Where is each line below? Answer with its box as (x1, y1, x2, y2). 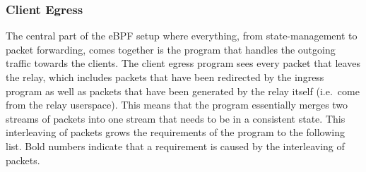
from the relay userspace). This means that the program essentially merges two (6, 97, 348, 112)
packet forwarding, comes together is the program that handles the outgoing (6, 42, 336, 56)
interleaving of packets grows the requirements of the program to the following (6, 125, 345, 140)
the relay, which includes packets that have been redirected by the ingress (6, 70, 324, 84)
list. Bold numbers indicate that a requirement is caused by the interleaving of (6, 138, 345, 153)
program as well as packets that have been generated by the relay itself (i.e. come (6, 83, 360, 98)
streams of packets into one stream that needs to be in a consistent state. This (6, 111, 346, 125)
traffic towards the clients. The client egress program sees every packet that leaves (6, 56, 360, 70)
